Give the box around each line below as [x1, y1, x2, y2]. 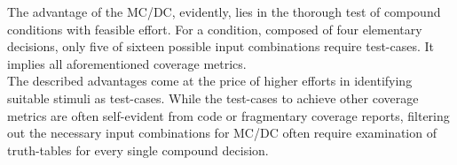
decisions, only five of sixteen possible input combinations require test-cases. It [7, 37, 435, 56]
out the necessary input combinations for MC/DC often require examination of [7, 124, 437, 142]
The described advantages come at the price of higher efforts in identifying [7, 71, 413, 90]
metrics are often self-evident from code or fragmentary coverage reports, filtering [7, 106, 450, 124]
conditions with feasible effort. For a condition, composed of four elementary [7, 19, 422, 38]
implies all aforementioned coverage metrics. [7, 54, 247, 72]
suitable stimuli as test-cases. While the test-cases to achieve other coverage [7, 88, 419, 107]
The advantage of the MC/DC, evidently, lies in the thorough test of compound [7, 3, 441, 20]
